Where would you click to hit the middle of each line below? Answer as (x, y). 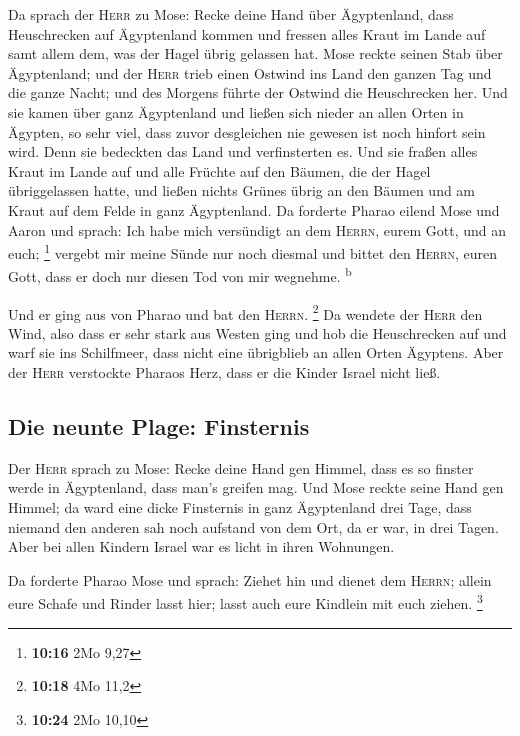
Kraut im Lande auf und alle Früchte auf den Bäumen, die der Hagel (219, 170)
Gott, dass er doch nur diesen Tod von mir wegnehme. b (180, 275)
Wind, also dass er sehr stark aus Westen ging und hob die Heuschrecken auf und (257, 332)
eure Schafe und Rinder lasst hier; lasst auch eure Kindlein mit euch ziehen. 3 (245, 602)
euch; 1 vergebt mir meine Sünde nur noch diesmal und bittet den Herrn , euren (252, 251)
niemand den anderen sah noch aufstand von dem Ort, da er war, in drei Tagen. (253, 526)
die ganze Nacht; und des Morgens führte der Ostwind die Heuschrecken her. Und (258, 92)
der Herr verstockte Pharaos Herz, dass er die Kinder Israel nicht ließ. (224, 372)
